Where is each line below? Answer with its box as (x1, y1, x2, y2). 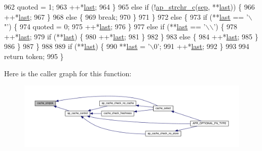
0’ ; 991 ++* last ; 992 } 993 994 (154, 41, 249, 52)
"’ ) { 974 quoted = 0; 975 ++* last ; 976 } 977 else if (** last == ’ (4, 21, 206, 32)
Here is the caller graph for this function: (4, 68, 132, 78)
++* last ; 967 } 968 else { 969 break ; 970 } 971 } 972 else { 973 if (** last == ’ (4, 11, 248, 22)
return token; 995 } (4, 51, 64, 61)
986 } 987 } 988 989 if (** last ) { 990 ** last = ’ (4, 41, 150, 52)
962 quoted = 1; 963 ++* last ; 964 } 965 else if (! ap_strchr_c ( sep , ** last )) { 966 (4, 2, 255, 12)
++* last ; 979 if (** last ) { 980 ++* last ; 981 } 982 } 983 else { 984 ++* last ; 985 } (4, 31, 258, 41)
